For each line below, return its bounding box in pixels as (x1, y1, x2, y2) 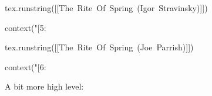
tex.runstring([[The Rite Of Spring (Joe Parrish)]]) (5, 41, 194, 53)
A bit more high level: (5, 80, 84, 92)
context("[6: (5, 60, 46, 73)
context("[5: (5, 21, 46, 33)
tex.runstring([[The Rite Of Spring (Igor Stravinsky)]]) (5, 2, 208, 13)
